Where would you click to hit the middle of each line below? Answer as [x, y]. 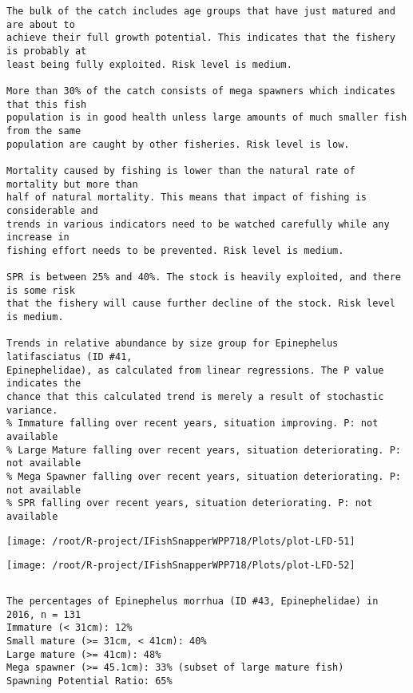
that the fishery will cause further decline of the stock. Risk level [201, 304]
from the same [44, 131]
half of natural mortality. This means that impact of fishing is [187, 198]
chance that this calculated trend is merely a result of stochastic [195, 397]
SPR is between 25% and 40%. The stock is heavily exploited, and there [204, 277]
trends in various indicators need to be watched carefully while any [198, 224]
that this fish [47, 104]
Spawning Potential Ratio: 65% [89, 681]
